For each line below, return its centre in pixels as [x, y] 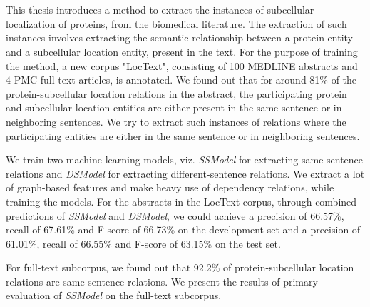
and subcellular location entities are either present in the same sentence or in [174, 107]
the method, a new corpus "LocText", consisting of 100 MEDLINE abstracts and [182, 65]
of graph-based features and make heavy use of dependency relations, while [170, 187]
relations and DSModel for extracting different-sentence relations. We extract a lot [185, 173]
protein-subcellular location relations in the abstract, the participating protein [176, 93]
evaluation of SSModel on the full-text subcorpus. [114, 295]
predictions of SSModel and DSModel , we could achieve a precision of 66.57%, [175, 215]
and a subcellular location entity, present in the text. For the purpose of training [182, 51]
